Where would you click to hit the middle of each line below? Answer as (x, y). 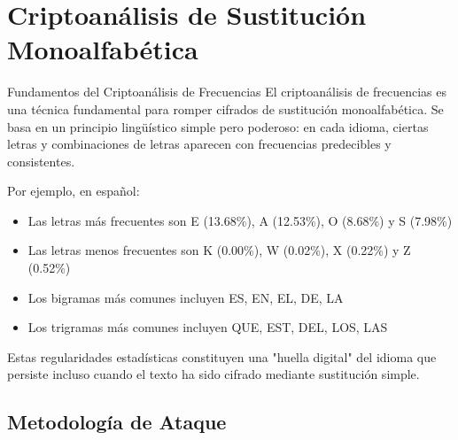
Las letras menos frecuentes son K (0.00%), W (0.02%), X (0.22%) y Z (219, 250)
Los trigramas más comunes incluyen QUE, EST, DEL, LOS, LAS (208, 327)
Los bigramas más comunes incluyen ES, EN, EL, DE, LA (186, 297)
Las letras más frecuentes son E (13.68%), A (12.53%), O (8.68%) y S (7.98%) (240, 220)
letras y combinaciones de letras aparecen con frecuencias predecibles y (199, 144)
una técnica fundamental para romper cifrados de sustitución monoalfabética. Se (225, 108)
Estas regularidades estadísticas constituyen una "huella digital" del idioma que (222, 356)
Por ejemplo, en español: (74, 191)
